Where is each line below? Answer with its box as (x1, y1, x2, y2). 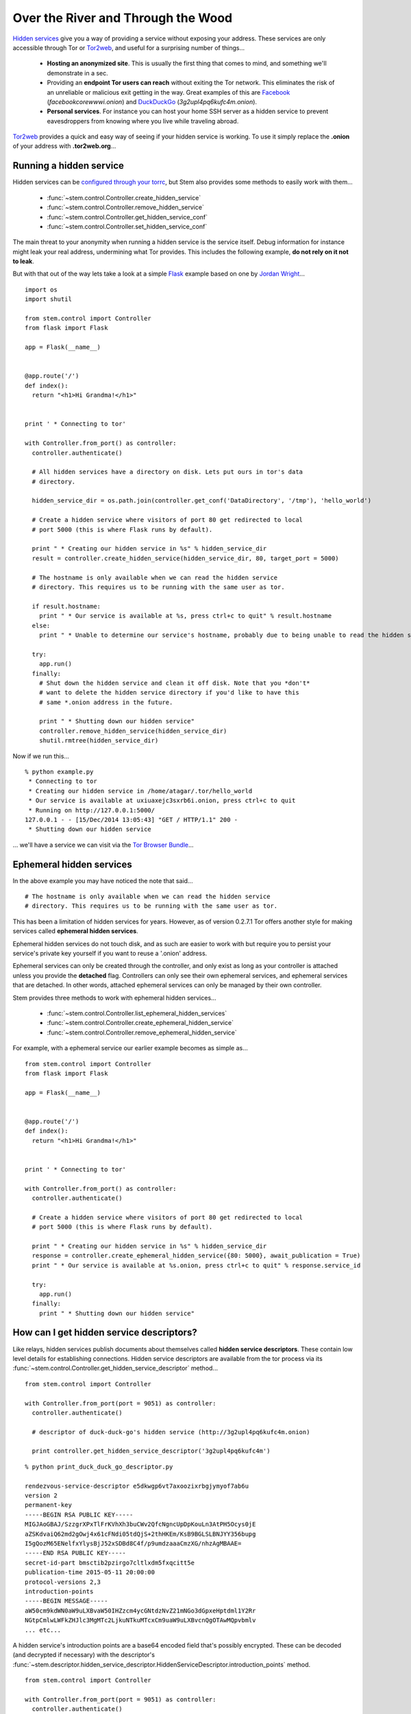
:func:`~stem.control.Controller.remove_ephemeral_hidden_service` (47, 1028, 237, 1037)
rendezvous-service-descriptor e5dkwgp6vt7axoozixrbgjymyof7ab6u (25, 1482, 249, 1490)
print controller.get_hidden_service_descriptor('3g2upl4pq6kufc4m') (32, 1447, 271, 1455)
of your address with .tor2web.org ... (12, 142, 116, 150)
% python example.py (25, 768, 94, 776)
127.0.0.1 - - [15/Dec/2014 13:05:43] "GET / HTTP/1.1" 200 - (25, 816, 238, 823)
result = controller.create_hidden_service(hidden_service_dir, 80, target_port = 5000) (32, 554, 339, 562)
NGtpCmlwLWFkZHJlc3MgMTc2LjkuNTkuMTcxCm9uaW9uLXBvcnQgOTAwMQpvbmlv (25, 1617, 256, 1624)
